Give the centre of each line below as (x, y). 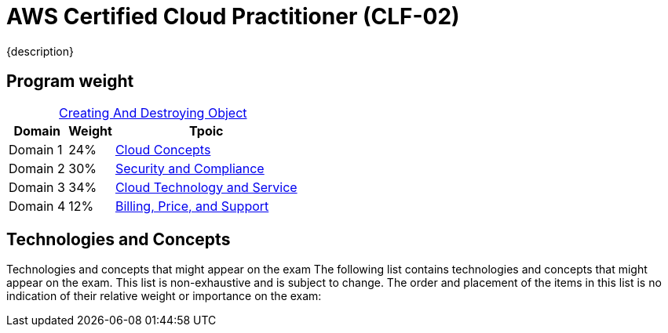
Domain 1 (36, 149)
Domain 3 (37, 187)
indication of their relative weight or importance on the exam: (164, 296)
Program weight (70, 81)
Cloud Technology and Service (206, 187)
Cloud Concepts (163, 149)
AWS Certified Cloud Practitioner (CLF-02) (233, 16)
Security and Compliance (190, 168)
